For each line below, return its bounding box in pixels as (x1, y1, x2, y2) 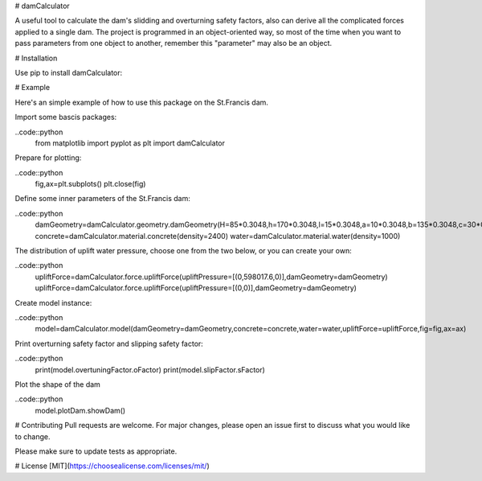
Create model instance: (14, 298, 92, 307)
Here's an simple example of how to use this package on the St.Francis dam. (14, 97, 269, 107)
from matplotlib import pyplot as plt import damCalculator (35, 138, 225, 148)
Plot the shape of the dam (14, 379, 100, 389)
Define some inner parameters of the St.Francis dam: (14, 194, 190, 203)
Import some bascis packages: (14, 113, 117, 122)
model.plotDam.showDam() (35, 405, 126, 415)
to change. (14, 431, 51, 442)
